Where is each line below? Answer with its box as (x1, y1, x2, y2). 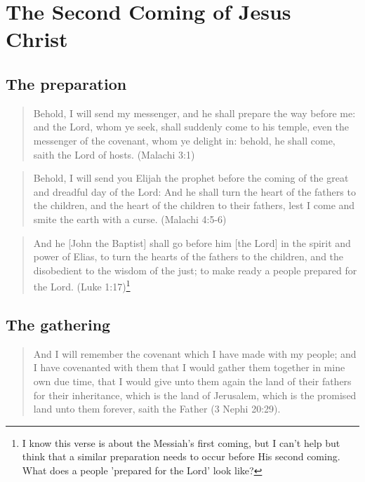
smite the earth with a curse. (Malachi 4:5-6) (33, 211, 227, 226)
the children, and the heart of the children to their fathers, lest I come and (33, 198, 355, 213)
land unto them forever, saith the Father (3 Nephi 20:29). (33, 401, 281, 416)
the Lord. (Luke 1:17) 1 (33, 277, 131, 293)
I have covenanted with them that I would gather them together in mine (33, 360, 345, 375)
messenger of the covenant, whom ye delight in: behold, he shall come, (33, 133, 336, 147)
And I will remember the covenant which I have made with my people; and (33, 346, 357, 361)
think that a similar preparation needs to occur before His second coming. (22, 449, 340, 464)
